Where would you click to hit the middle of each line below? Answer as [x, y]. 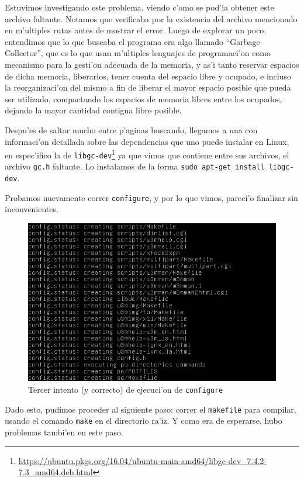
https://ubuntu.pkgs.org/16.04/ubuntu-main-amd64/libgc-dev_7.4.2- [142, 460]
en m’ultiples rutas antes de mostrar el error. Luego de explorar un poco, [136, 30]
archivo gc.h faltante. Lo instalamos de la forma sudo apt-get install [135, 166]
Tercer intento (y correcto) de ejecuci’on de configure [126, 390]
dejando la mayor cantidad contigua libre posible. [93, 110]
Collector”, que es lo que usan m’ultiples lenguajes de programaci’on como [138, 53]
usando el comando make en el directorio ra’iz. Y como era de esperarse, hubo [144, 421]
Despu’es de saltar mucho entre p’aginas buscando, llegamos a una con [131, 129]
